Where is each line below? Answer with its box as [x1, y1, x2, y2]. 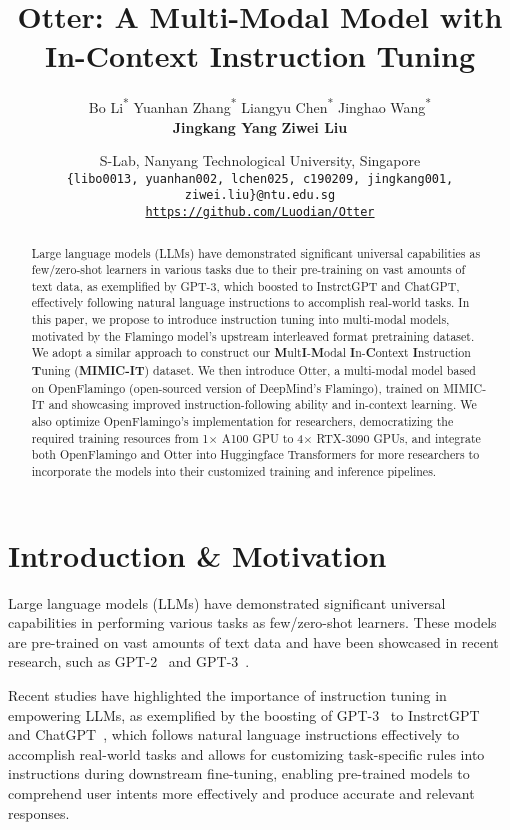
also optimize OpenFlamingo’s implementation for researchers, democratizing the [31, 413, 454, 430]
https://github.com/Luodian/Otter [145, 205, 375, 220]
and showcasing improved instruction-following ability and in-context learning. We [48, 396, 477, 413]
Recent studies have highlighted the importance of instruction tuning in [8, 685, 447, 706]
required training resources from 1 [31, 429, 209, 446]
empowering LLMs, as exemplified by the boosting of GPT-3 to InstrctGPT [8, 704, 480, 725]
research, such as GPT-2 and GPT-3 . [8, 651, 250, 672]
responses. [8, 802, 70, 823]
